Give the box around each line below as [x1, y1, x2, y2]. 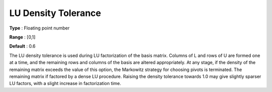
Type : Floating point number [9, 25, 70, 31]
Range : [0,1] [9, 34, 36, 40]
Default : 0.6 [9, 43, 36, 49]
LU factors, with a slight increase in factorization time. [9, 80, 121, 86]
